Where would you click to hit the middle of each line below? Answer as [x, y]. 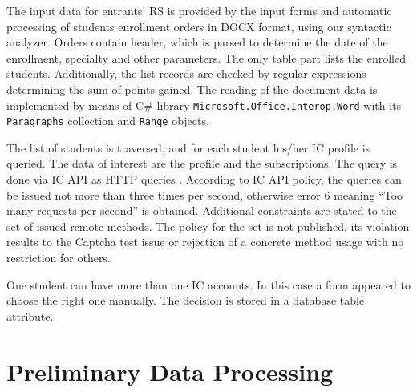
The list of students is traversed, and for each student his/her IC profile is [188, 147]
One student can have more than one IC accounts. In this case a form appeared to [208, 284]
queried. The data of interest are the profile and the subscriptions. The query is [202, 163]
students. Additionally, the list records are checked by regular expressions [186, 73]
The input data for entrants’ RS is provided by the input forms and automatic [199, 10]
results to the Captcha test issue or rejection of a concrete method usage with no [205, 242]
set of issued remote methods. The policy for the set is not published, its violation [208, 226]
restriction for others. [59, 258]
